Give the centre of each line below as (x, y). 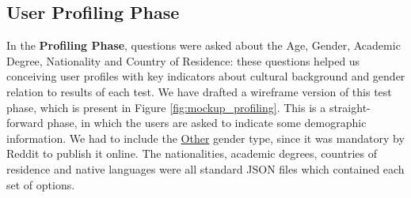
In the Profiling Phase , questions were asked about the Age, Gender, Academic (204, 45)
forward (25, 123)
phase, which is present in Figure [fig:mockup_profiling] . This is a (166, 107)
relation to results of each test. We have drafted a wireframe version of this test (199, 91)
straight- (350, 107)
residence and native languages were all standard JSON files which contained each (205, 168)
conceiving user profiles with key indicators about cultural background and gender (206, 76)
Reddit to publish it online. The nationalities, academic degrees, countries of (192, 153)
